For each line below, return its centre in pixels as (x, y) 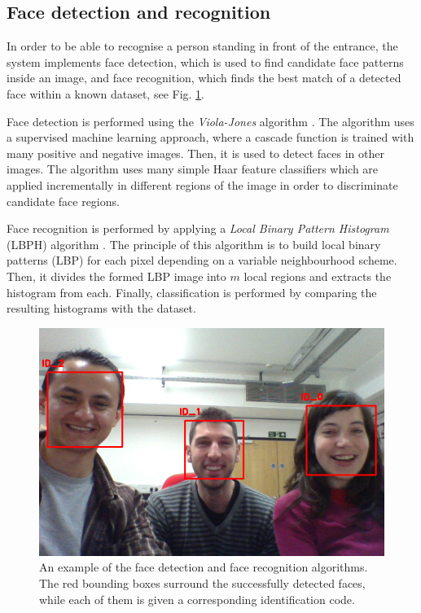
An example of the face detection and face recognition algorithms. (204, 567)
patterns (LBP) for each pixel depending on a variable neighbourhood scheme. (202, 260)
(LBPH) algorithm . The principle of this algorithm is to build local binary (194, 244)
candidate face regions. (63, 201)
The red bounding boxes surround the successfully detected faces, (202, 583)
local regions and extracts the (318, 276)
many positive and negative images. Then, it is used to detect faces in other (195, 153)
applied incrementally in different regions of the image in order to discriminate (202, 184)
